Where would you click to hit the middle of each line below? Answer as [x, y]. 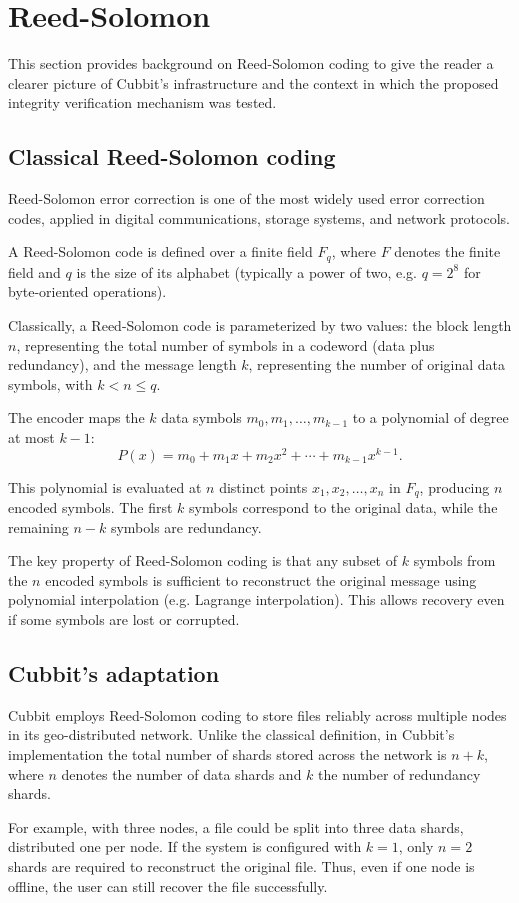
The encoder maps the [76, 417]
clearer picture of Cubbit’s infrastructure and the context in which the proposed [253, 82]
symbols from [454, 560]
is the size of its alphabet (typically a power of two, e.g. [247, 271]
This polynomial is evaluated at [105, 486]
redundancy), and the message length [122, 364]
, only [416, 846]
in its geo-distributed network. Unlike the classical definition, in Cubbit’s [231, 734]
